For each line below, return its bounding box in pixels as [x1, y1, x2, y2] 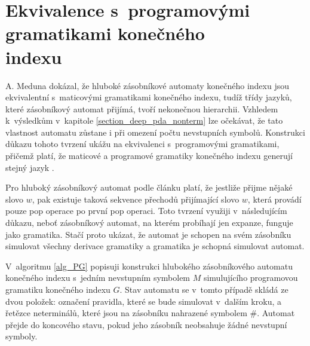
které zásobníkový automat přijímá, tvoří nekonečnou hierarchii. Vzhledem [5, 102, 278, 115]
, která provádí [247, 192, 302, 205]
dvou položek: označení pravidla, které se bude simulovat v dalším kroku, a [5, 295, 281, 307]
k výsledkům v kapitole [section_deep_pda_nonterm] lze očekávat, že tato [5, 114, 283, 127]
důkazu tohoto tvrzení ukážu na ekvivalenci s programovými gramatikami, [5, 137, 280, 150]
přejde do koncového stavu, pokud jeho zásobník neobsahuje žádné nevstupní [5, 318, 287, 330]
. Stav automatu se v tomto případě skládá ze [119, 283, 288, 295]
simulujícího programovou [203, 271, 298, 284]
